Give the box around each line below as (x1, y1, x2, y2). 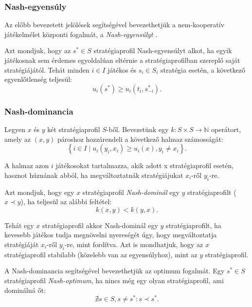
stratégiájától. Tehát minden (4, 64, 90, 75)
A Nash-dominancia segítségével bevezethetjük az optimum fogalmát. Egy (4, 266, 225, 276)
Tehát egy (4, 220, 34, 230)
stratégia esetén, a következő (160, 64, 245, 75)
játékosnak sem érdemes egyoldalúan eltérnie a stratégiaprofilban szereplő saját (4, 55, 240, 65)
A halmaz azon (4, 160, 49, 171)
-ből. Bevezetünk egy (106, 124, 169, 134)
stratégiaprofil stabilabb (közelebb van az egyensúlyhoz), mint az (4, 249, 198, 259)
